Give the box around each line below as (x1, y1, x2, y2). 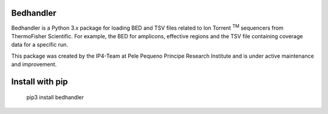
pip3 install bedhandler (26, 94, 84, 101)
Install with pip (11, 76, 68, 87)
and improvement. (11, 61, 57, 68)
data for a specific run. (11, 41, 68, 49)
